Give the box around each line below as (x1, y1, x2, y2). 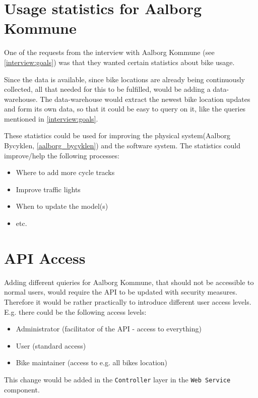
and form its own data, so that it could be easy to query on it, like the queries (4, 103, 246, 114)
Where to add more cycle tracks (16, 167, 115, 178)
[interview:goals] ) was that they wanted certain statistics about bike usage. (4, 56, 235, 67)
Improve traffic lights (16, 184, 81, 194)
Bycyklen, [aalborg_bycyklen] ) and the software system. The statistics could (4, 140, 240, 151)
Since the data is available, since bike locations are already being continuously (4, 74, 245, 84)
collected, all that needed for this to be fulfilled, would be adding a (4, 84, 211, 94)
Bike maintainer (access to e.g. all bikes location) (16, 357, 168, 368)
